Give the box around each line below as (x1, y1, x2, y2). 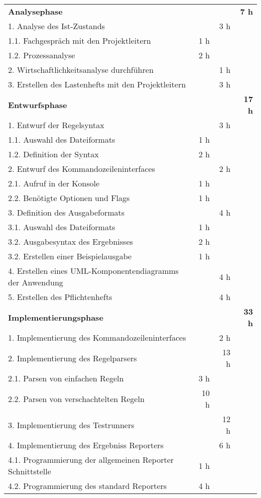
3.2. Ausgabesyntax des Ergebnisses (8, 236, 133, 247)
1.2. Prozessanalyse (8, 49, 75, 61)
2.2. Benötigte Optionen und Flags (8, 192, 130, 204)
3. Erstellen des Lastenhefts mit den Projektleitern (8, 78, 186, 90)
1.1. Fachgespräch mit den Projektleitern (8, 35, 151, 46)
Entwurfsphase (8, 98, 67, 111)
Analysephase (8, 6, 63, 17)
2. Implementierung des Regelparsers (8, 352, 137, 364)
